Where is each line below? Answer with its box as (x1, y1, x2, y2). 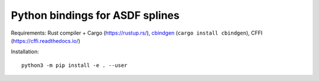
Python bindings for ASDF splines (11, 9, 180, 22)
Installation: (11, 48, 40, 55)
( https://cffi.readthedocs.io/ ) (11, 37, 81, 44)
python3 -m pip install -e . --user (21, 62, 128, 69)
